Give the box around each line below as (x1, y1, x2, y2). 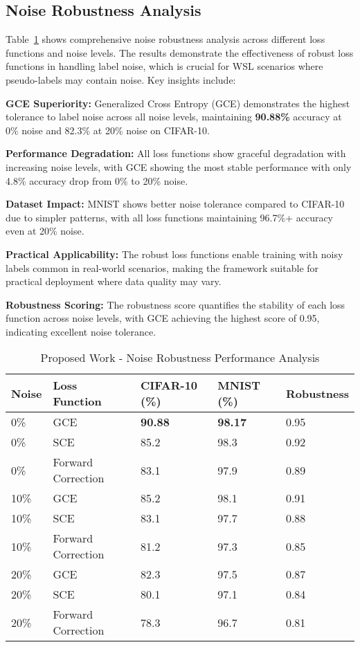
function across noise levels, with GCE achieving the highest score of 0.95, (6, 311, 320, 325)
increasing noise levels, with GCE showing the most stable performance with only (6, 159, 352, 174)
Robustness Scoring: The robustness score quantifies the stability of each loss (6, 297, 345, 311)
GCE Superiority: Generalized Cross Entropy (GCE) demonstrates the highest (6, 95, 350, 110)
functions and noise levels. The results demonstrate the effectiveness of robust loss (6, 45, 354, 60)
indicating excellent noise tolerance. (6, 324, 156, 338)
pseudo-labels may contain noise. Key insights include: (6, 72, 236, 86)
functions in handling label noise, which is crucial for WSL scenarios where (6, 59, 323, 73)
